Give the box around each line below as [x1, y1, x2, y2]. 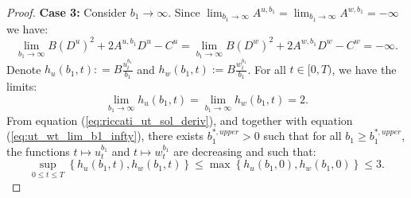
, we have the [332, 60, 397, 77]
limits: [6, 78, 37, 95]
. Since [168, 4, 200, 20]
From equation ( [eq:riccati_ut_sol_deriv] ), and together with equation [6, 111, 353, 128]
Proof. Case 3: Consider [6, 4, 127, 20]
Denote [6, 60, 41, 77]
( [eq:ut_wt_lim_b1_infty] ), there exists [6, 127, 204, 144]
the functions [6, 142, 70, 159]
